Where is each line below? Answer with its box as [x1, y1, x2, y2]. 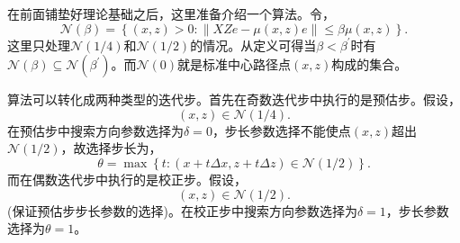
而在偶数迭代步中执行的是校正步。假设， [7, 169, 247, 188]
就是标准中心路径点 [177, 55, 292, 74]
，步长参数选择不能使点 [212, 121, 351, 139]
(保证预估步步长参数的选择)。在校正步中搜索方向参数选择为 [7, 201, 357, 220]
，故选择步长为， [60, 139, 162, 157]
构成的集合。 [331, 55, 408, 74]
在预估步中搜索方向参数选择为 [7, 121, 184, 139]
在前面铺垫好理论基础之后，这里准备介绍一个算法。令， [7, 4, 335, 22]
